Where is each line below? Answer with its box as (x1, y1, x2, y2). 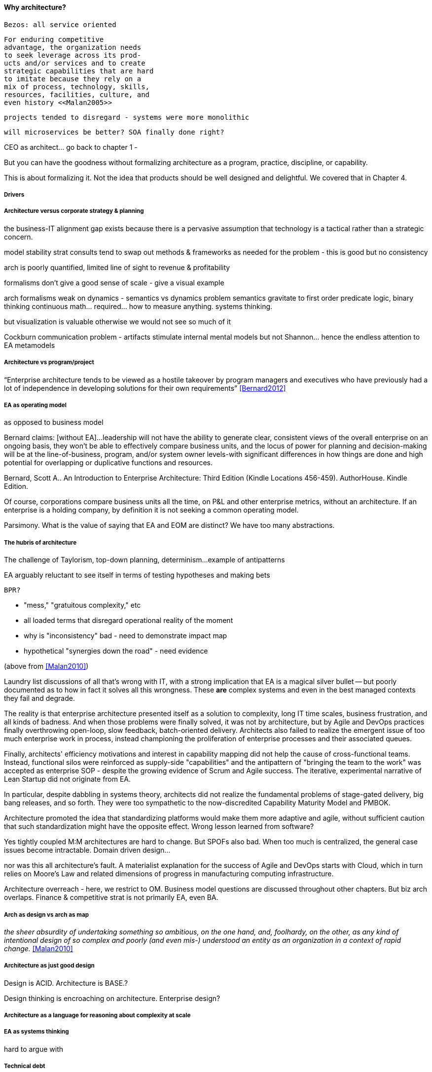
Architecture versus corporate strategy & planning (4, 207, 144, 215)
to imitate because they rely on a (4, 74, 142, 83)
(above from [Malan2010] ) (4, 662, 89, 671)
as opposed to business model (4, 418, 104, 427)
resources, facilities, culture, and (4, 90, 150, 99)
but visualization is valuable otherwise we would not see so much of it (4, 317, 231, 326)
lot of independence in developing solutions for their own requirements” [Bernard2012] (4, 383, 286, 392)
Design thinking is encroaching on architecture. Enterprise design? (4, 994, 220, 1003)
